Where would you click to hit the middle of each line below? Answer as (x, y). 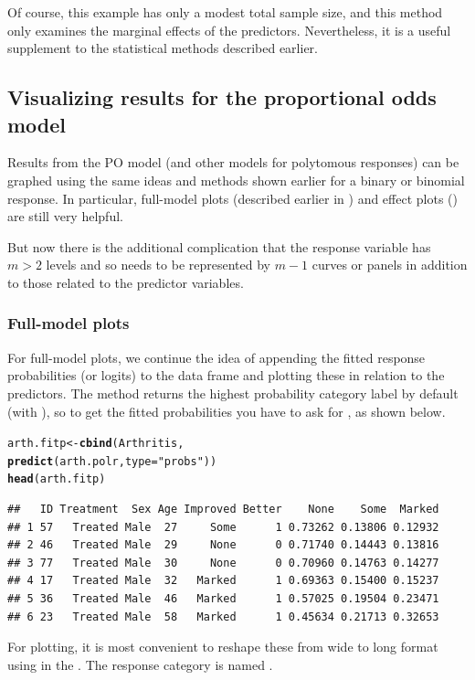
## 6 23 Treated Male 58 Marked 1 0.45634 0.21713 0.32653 (223, 616)
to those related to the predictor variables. (126, 282)
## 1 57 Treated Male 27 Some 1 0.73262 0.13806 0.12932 (223, 527)
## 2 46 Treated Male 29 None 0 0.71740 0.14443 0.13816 (223, 545)
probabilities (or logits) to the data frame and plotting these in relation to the (226, 375)
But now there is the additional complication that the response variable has (219, 246)
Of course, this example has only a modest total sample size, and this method (225, 12)
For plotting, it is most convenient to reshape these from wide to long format (223, 647)
